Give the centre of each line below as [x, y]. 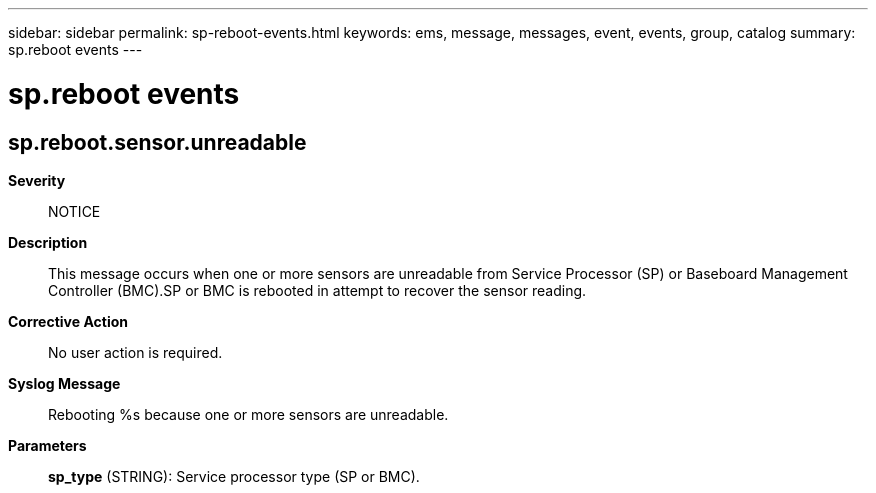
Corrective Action [68, 321]
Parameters [47, 445]
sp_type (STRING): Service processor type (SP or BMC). [234, 476]
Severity [37, 180]
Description [48, 242]
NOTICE [74, 211]
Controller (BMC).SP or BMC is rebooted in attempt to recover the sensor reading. [317, 290]
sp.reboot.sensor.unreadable [157, 142]
